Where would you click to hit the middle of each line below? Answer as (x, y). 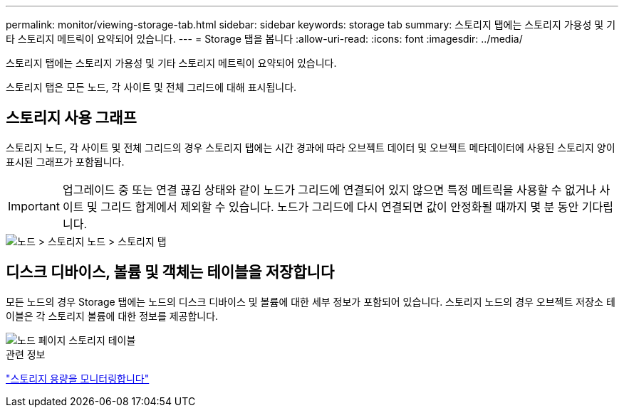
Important (34, 206)
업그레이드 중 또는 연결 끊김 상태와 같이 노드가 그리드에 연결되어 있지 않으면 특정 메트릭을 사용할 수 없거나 (329, 189)
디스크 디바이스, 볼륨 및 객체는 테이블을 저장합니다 (170, 272)
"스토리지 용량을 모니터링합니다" (78, 378)
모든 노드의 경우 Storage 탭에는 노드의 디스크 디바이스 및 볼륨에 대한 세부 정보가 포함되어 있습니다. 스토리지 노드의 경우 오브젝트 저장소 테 (311, 301)
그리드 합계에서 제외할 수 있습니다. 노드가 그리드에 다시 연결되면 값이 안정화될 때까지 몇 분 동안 (340, 206)
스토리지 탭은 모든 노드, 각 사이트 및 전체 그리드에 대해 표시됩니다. (151, 87)
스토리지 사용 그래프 (71, 118)
